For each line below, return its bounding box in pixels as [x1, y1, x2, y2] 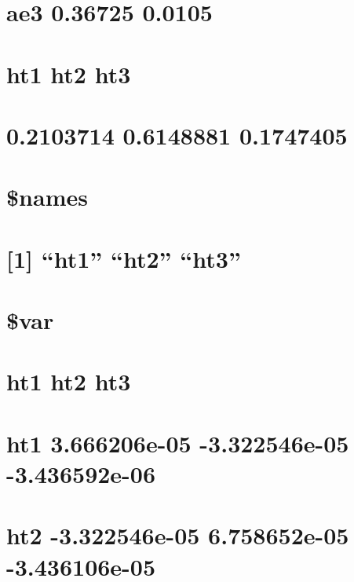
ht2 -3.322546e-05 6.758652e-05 [6, 519, 349, 551]
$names [6, 181, 88, 213]
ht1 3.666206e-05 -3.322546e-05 [6, 426, 349, 459]
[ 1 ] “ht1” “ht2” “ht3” [6, 242, 241, 274]
